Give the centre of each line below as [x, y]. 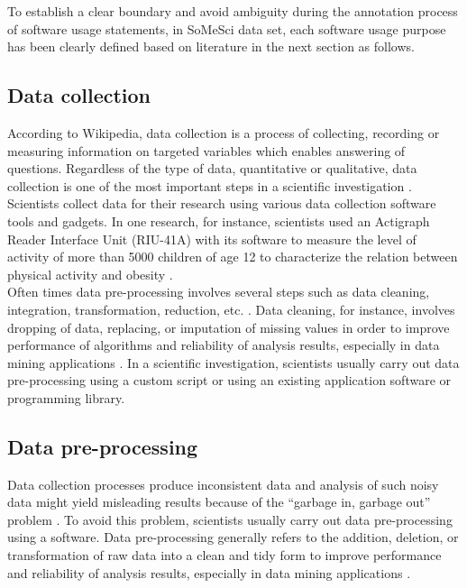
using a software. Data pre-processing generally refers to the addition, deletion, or [233, 537]
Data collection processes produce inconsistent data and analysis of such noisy [223, 484]
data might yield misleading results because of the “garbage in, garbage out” [219, 502]
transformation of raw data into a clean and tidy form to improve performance [224, 555]
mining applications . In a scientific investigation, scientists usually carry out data [233, 362]
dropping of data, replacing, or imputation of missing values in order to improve [229, 327]
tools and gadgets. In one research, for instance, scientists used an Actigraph [219, 220]
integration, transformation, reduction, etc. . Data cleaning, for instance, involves [231, 309]
